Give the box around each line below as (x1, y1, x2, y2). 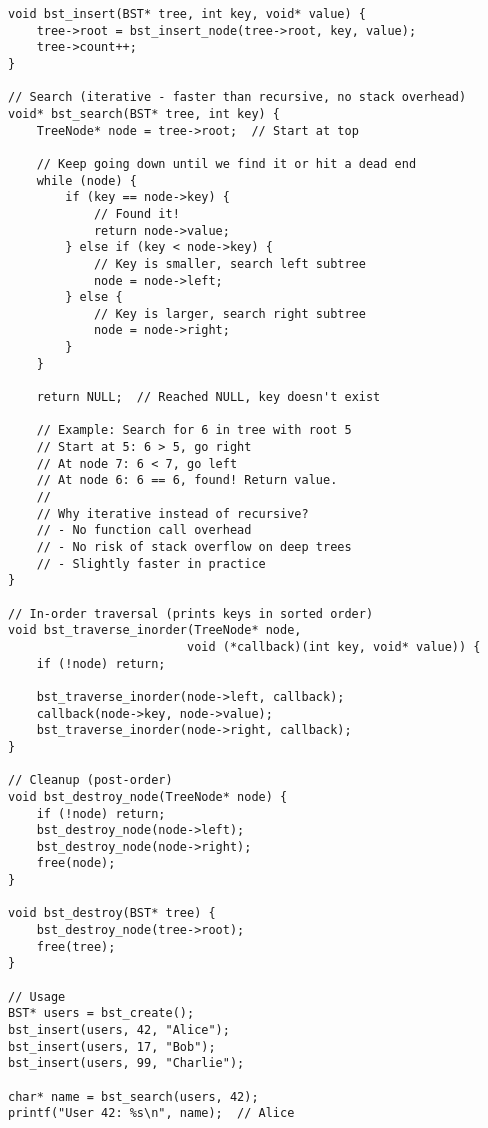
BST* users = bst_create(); (8, 1006, 195, 1021)
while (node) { (36, 173, 137, 188)
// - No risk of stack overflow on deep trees (36, 540, 352, 554)
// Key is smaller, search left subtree (93, 256, 366, 271)
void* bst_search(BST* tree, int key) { (8, 106, 281, 121)
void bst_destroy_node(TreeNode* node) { (8, 789, 288, 804)
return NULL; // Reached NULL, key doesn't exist (36, 390, 381, 405)
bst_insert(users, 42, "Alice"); (8, 1023, 230, 1038)
